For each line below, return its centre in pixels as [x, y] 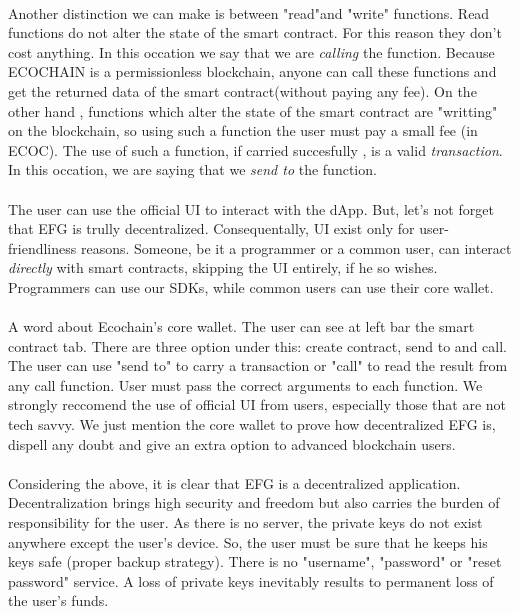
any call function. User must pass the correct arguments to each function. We [245, 384]
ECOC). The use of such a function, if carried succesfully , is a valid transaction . [255, 149]
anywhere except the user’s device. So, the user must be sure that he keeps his [248, 541]
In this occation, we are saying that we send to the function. [192, 169]
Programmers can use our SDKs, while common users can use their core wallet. [251, 286]
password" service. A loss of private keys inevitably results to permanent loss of [251, 580]
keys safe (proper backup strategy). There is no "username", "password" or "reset [255, 561]
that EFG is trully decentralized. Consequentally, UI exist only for [211, 228]
